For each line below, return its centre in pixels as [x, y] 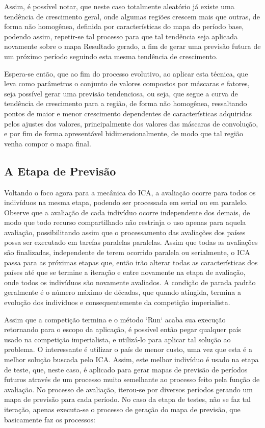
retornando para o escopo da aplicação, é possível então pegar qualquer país [123, 329]
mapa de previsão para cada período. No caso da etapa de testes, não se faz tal [127, 399]
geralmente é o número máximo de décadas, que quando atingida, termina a [123, 292]
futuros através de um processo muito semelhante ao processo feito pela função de [132, 379]
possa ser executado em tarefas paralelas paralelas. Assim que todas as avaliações [131, 242]
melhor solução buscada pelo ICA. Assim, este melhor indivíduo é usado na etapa [131, 359]
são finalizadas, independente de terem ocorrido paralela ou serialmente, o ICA [127, 252]
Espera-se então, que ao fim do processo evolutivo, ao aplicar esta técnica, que [126, 73]
